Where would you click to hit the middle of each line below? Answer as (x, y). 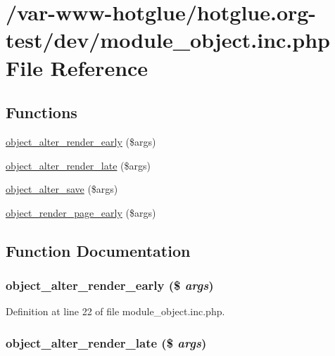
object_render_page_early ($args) (81, 212)
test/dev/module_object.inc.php (168, 40)
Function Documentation (98, 250)
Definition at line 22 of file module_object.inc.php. (115, 311)
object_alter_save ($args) (62, 189)
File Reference (77, 67)
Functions (42, 112)
